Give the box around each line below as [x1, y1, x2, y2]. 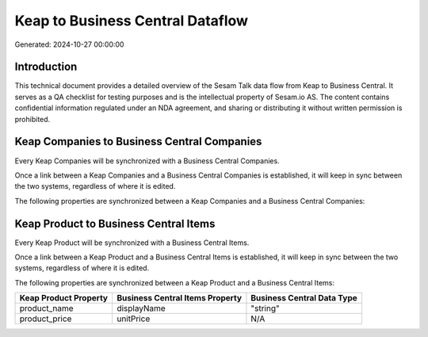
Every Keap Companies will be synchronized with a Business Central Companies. [14, 155, 281, 166]
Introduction [14, 60, 78, 74]
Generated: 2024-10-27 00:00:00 [14, 40, 124, 49]
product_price [19, 313, 72, 324]
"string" [250, 303, 281, 314]
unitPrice [116, 313, 151, 324]
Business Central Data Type [250, 293, 357, 304]
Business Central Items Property [116, 293, 242, 304]
